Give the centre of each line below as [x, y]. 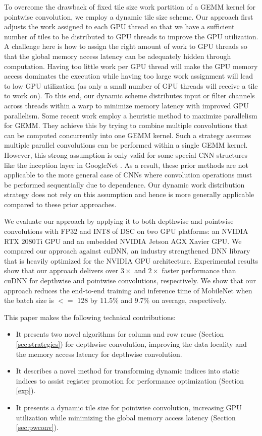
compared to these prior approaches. [60, 204]
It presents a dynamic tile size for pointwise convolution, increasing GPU [129, 407]
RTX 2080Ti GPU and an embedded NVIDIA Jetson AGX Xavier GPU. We [123, 241]
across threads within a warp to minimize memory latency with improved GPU [126, 105]
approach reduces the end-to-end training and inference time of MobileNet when [128, 290]
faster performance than [199, 270]
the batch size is [29, 300]
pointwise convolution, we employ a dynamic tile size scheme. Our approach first [129, 16]
